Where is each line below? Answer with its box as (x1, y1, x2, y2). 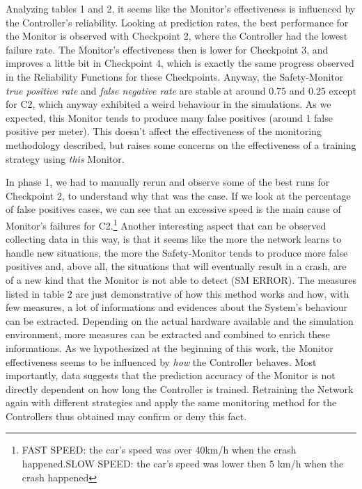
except (329, 83, 356, 97)
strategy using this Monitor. (6, 151, 125, 166)
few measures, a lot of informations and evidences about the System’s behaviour (6, 300, 347, 314)
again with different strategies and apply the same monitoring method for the (6, 395, 337, 410)
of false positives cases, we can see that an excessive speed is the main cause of (6, 202, 341, 216)
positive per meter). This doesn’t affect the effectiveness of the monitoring (6, 124, 322, 138)
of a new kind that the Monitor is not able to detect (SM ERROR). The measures (6, 272, 356, 287)
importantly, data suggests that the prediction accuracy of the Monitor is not (6, 368, 336, 383)
